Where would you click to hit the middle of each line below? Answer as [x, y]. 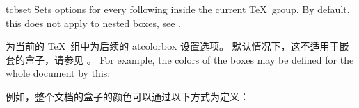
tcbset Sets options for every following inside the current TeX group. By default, [178, 9]
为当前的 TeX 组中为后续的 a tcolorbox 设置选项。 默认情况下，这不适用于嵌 [177, 46]
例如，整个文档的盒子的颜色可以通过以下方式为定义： [127, 96]
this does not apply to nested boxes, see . [93, 22]
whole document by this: [58, 73]
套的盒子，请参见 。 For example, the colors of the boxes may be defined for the [180, 59]
